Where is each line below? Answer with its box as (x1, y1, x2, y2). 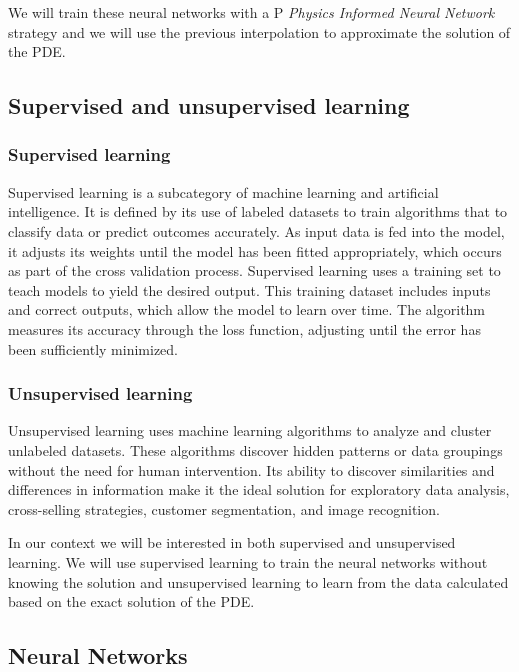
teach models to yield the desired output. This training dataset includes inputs (8, 279, 491, 300)
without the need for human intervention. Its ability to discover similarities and (8, 459, 495, 480)
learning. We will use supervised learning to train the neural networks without (8, 551, 488, 572)
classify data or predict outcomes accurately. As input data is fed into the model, (8, 220, 505, 241)
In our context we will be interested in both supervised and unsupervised (8, 532, 456, 553)
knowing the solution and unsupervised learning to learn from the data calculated (8, 571, 509, 592)
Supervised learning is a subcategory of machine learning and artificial (8, 181, 439, 202)
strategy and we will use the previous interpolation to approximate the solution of (8, 21, 511, 42)
